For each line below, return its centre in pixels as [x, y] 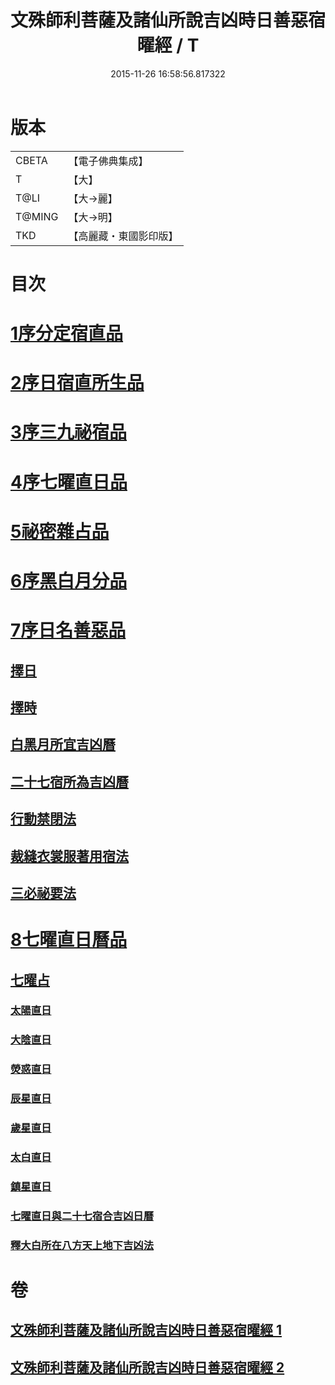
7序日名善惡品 [68, 630]
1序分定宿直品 [67, 333]
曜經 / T [168, 45]
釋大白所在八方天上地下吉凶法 [82, 1245]
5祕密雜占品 [60, 531]
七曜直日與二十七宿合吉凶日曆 [82, 1216]
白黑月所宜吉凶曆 [63, 744]
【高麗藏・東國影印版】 [123, 236]
